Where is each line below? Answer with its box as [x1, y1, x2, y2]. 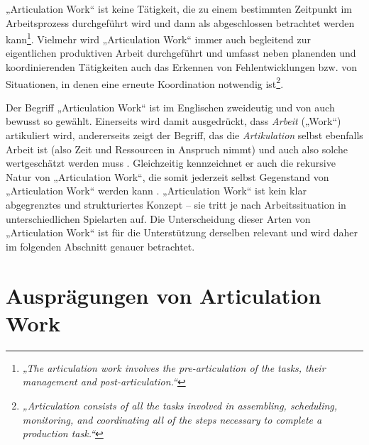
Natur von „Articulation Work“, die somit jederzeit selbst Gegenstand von [6, 169, 329, 184]
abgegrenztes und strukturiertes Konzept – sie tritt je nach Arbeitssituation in [6, 197, 346, 212]
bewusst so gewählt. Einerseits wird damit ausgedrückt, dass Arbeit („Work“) [6, 114, 341, 128]
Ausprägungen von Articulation [6, 280, 321, 309]
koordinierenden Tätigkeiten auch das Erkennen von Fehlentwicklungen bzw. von [6, 60, 357, 75]
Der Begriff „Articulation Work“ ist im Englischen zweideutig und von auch [6, 99, 335, 114]
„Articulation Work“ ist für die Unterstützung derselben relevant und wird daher [6, 225, 358, 240]
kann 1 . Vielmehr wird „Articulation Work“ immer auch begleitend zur [6, 30, 312, 46]
